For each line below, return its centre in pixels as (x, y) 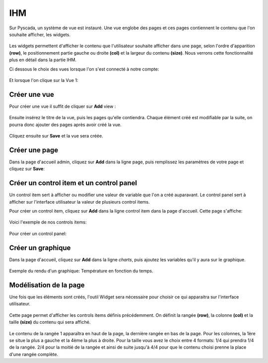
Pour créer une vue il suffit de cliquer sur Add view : (63, 106)
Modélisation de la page (47, 285)
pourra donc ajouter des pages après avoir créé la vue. (65, 125)
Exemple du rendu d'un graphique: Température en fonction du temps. (81, 271)
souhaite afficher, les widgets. (40, 34)
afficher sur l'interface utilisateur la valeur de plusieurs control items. (79, 202)
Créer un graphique (40, 248)
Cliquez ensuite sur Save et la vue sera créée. (56, 136)
